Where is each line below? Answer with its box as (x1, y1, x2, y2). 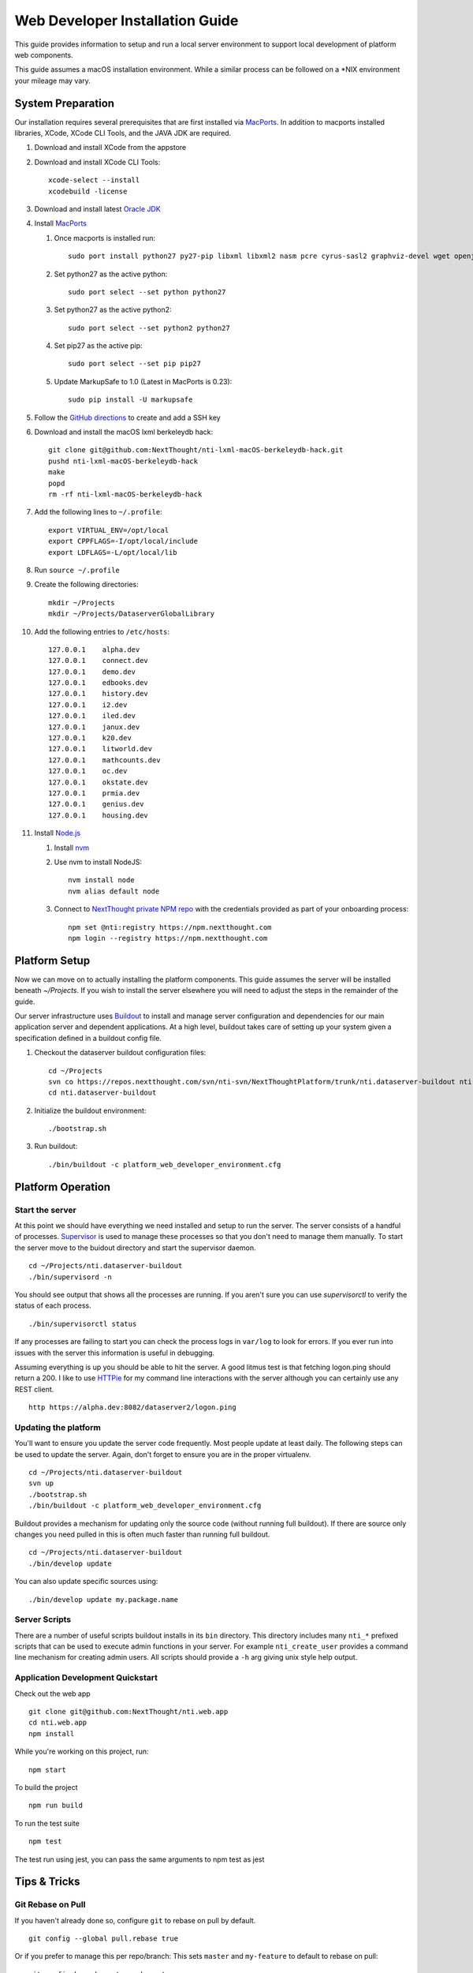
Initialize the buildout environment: (34, 1106, 147, 1115)
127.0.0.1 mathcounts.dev (48, 755, 161, 765)
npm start (28, 1765, 66, 1774)
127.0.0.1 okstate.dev (48, 777, 149, 787)
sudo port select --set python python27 (68, 287, 226, 296)
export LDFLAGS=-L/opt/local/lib (48, 548, 177, 556)
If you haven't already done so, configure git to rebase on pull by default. (14, 1915, 256, 1925)
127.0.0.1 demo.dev (48, 667, 136, 676)
